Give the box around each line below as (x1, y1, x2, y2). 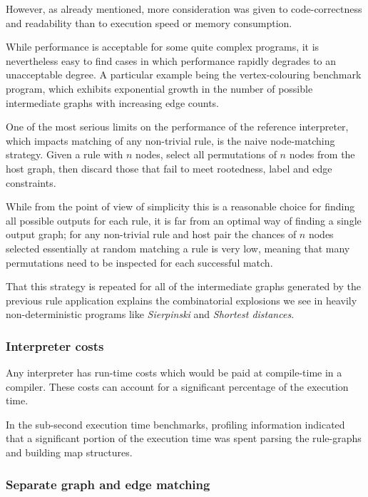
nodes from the (289, 147, 355, 162)
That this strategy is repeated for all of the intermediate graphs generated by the (6, 279, 361, 294)
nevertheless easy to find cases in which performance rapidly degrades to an (6, 53, 337, 68)
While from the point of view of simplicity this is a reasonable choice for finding (6, 199, 355, 214)
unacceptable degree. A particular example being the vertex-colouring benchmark (6, 67, 362, 82)
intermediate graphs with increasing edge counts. (6, 95, 220, 110)
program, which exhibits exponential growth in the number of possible (6, 81, 313, 96)
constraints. (6, 175, 56, 190)
